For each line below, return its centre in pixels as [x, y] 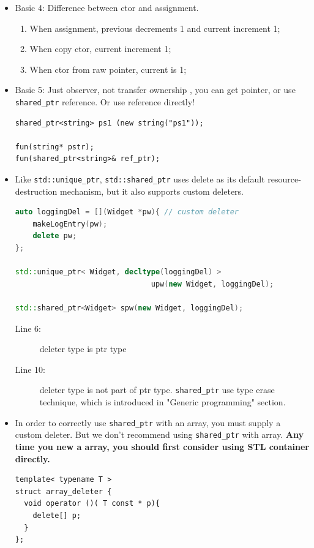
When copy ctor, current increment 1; [100, 49]
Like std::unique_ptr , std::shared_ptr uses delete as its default [140, 179]
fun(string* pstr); [54, 147]
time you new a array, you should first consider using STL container [162, 446]
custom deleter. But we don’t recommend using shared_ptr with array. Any [159, 434]
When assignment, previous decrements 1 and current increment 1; [155, 28]
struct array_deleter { [63, 491]
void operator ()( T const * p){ [92, 504]
